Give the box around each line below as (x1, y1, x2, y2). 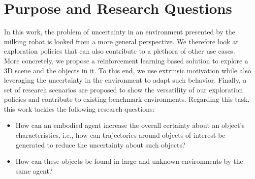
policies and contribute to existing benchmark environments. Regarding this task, (4, 94, 250, 104)
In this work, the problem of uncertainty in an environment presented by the (4, 27, 235, 37)
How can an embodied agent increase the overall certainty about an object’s (15, 120, 245, 130)
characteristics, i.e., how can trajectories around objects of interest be (15, 130, 225, 140)
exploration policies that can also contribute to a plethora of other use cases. (4, 46, 235, 56)
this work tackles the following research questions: (4, 103, 155, 114)
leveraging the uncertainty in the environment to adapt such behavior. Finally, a (4, 75, 247, 85)
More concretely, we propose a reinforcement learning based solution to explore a (4, 55, 248, 65)
